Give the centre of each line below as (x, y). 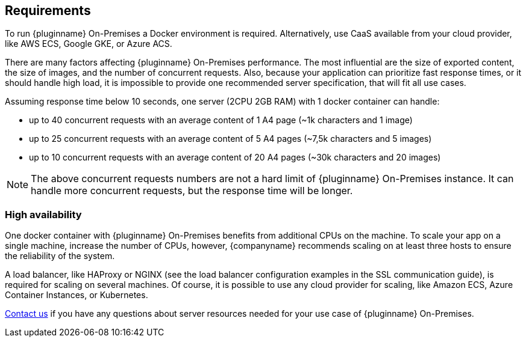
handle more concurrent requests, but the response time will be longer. (192, 191)
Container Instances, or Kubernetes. (77, 295)
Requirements (48, 11)
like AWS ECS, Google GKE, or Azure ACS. (89, 44)
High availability (43, 214)
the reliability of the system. (60, 256)
